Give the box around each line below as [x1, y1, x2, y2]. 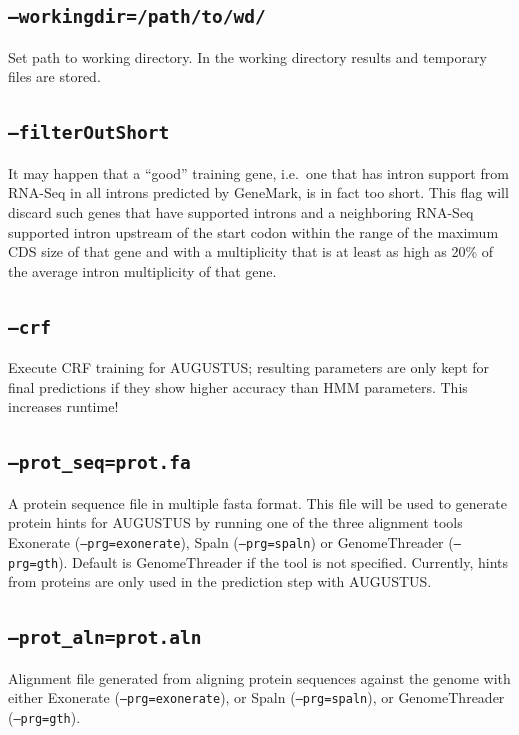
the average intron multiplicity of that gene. [8, 260, 277, 281]
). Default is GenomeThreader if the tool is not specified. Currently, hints [58, 551, 509, 572]
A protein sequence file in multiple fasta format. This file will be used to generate [8, 492, 507, 513]
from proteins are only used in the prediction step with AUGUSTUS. [8, 571, 432, 592]
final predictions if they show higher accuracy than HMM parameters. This [8, 376, 468, 397]
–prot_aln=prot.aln [8, 627, 202, 649]
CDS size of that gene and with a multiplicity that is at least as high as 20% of [8, 241, 494, 262]
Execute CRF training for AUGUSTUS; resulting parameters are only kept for [8, 357, 490, 378]
